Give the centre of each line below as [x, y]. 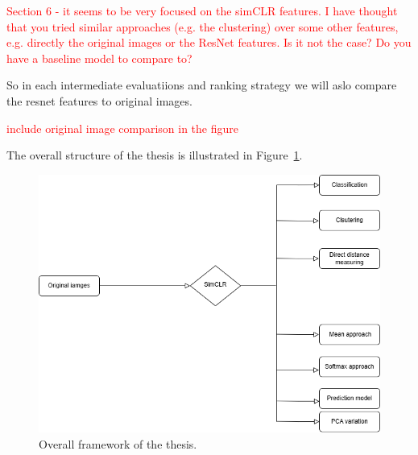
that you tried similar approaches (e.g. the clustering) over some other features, [203, 26]
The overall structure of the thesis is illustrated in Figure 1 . [155, 155]
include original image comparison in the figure [122, 128]
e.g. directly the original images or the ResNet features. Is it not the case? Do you [209, 42]
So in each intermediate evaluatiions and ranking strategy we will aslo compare [202, 85]
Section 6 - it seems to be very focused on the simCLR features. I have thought [202, 10]
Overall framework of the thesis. [118, 444]
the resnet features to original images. [99, 100]
